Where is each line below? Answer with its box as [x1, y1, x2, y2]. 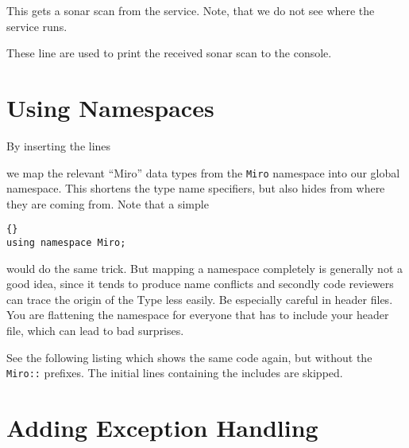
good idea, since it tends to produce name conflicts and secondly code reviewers [6, 275, 394, 292]
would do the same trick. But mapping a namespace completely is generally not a [6, 259, 403, 276]
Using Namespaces [6, 91, 214, 123]
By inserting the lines [6, 137, 111, 154]
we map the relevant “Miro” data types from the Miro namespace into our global [6, 164, 400, 181]
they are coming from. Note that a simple [6, 195, 209, 212]
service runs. [6, 18, 68, 34]
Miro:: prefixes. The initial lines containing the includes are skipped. [6, 364, 343, 381]
